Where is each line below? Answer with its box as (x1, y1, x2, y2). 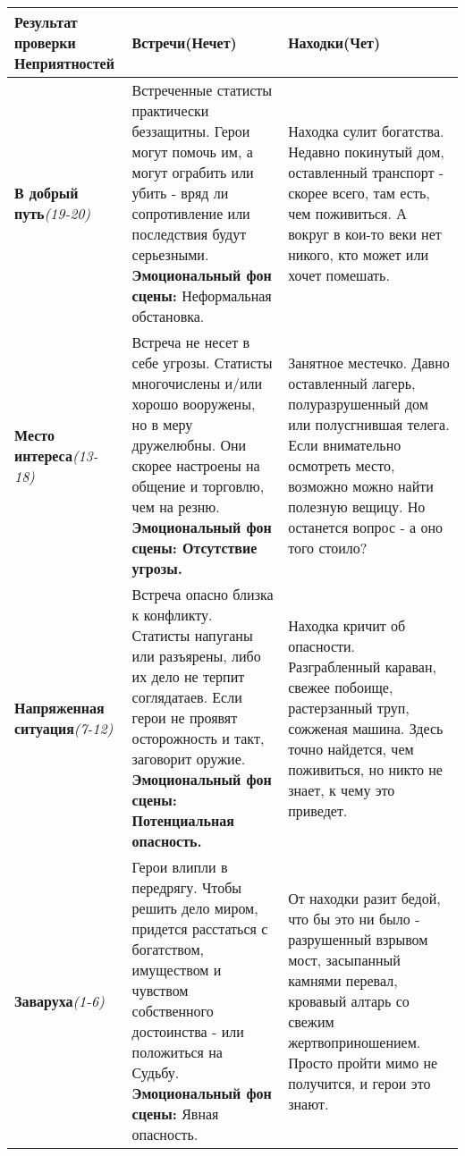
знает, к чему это (288, 779, 395, 800)
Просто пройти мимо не (288, 1051, 438, 1073)
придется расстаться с (131, 918, 268, 939)
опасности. (288, 635, 355, 656)
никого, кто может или (288, 244, 428, 265)
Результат (14, 12, 78, 32)
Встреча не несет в (131, 332, 250, 352)
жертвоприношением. (288, 1031, 421, 1052)
